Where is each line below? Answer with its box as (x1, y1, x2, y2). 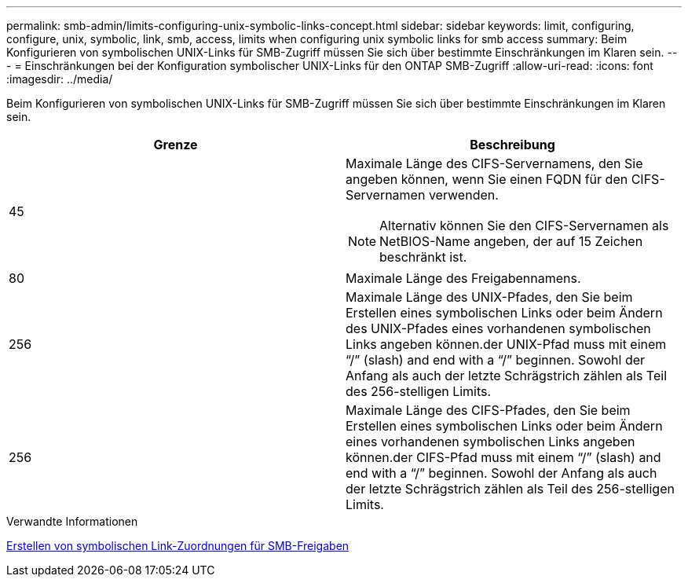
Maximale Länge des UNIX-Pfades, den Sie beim (346, 289, 633, 305)
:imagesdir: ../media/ (6, 72, 113, 86)
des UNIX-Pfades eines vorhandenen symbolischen (346, 321, 651, 336)
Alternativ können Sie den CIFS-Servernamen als (379, 218, 669, 233)
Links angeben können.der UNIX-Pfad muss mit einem (346, 336, 667, 352)
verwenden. (428, 187, 499, 203)
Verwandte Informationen (6, 515, 138, 528)
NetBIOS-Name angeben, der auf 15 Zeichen (379, 233, 643, 249)
